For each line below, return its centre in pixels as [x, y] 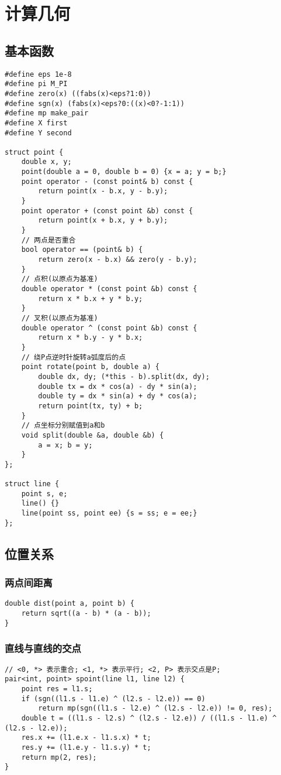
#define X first [36, 123]
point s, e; [44, 494]
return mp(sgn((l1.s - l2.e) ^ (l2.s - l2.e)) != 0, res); [155, 709]
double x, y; [46, 162]
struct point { [34, 152]
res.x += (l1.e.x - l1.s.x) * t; [86, 738]
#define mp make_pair [47, 113]
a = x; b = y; [65, 445]
